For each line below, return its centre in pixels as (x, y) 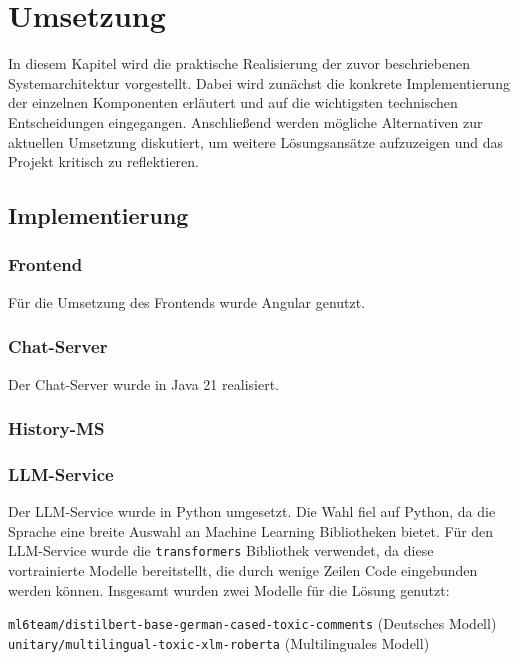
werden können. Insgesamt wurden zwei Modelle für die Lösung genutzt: (229, 589)
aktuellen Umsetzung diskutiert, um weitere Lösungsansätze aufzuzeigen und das (255, 141)
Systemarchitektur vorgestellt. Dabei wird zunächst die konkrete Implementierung (259, 82)
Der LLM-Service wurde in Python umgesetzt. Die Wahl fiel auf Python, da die (252, 511)
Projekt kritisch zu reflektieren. (104, 161)
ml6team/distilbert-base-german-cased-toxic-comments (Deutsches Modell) (252, 623)
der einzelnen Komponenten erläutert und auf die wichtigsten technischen (233, 102)
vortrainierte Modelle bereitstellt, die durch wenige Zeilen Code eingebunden (243, 570)
